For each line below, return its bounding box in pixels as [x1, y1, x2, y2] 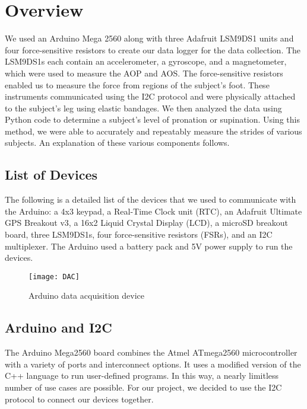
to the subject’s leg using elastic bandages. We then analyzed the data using [5, 101, 282, 114]
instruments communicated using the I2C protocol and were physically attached [5, 90, 296, 103]
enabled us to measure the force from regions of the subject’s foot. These [5, 78, 270, 91]
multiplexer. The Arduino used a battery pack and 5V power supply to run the [5, 239, 293, 252]
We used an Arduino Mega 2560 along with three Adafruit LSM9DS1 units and [5, 32, 294, 44]
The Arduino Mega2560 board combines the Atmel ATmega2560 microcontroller [5, 346, 297, 359]
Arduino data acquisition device [29, 289, 144, 302]
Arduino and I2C [5, 318, 112, 337]
